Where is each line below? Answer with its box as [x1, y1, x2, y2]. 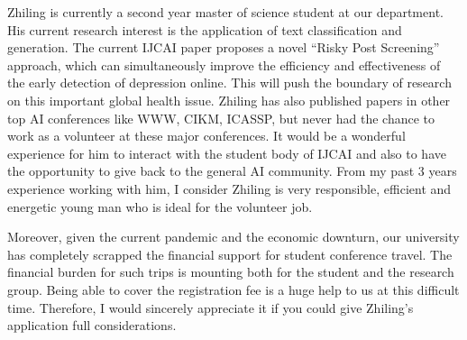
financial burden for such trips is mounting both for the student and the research [7, 262, 454, 281]
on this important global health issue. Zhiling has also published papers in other [7, 90, 451, 109]
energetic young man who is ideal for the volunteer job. [7, 197, 313, 216]
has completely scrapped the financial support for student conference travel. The [7, 244, 453, 263]
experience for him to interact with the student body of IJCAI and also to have [7, 143, 446, 162]
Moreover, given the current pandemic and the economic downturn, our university [7, 227, 460, 246]
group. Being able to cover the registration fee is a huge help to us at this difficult [7, 280, 460, 299]
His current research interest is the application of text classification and [7, 20, 402, 39]
